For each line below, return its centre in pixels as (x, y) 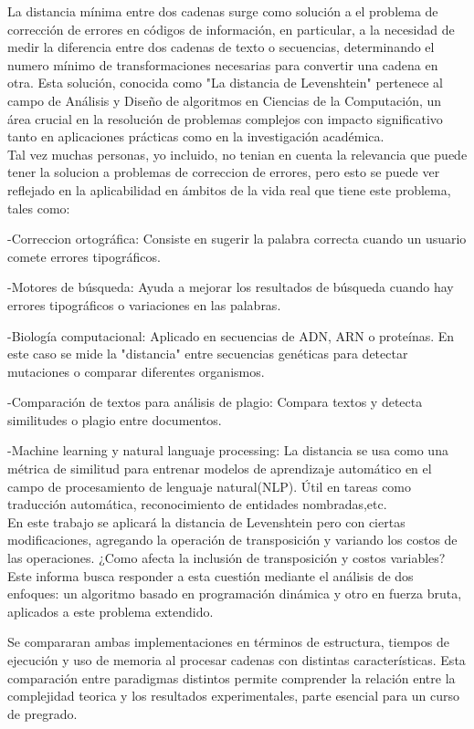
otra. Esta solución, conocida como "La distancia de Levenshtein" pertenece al (225, 83)
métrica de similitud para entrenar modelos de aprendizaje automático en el (220, 469)
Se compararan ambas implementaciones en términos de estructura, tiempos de (228, 642)
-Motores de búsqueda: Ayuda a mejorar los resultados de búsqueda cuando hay (231, 287)
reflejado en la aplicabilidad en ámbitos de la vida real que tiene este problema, (229, 189)
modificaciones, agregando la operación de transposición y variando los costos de (232, 540)
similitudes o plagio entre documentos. (115, 419)
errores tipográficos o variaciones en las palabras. (144, 304)
